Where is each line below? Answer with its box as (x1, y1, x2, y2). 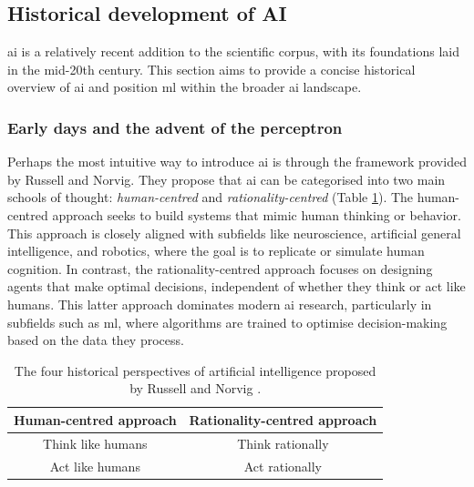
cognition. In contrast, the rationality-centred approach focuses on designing (7, 259, 433, 278)
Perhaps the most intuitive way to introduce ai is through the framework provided (7, 152, 467, 171)
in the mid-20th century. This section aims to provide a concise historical (7, 59, 416, 78)
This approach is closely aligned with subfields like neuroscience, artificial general (7, 223, 461, 242)
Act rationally (243, 456, 322, 475)
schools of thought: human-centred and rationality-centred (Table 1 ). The (7, 188, 414, 207)
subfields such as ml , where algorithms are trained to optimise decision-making (7, 312, 448, 331)
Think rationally (237, 433, 329, 452)
